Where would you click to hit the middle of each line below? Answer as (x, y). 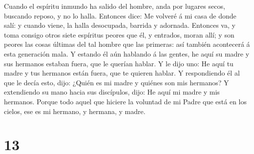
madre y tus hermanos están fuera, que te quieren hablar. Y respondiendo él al (122, 73)
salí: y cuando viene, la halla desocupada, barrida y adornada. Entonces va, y (120, 25)
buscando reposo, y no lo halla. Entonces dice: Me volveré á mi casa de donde (120, 15)
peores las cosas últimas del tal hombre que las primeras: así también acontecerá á (127, 44)
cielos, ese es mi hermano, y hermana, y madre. (75, 111)
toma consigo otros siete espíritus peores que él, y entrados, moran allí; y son (119, 34)
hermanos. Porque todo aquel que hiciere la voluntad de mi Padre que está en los (125, 101)
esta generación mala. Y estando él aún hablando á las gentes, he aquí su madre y (127, 53)
